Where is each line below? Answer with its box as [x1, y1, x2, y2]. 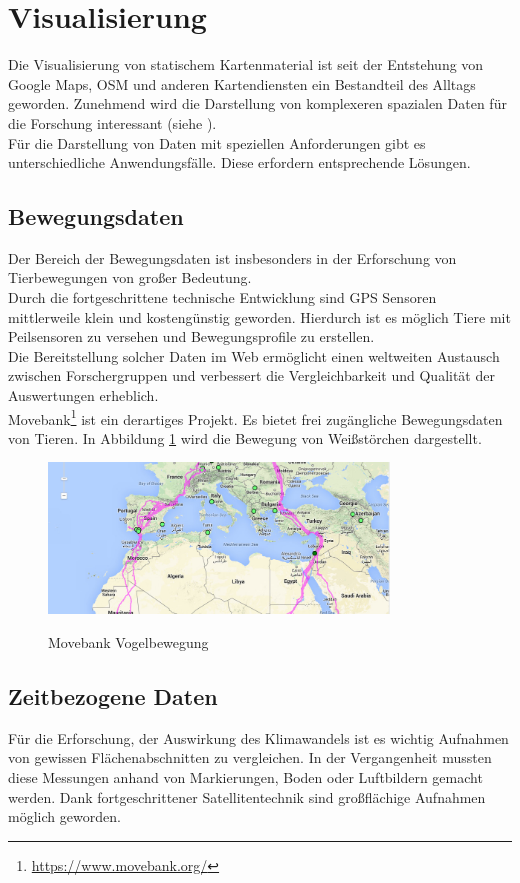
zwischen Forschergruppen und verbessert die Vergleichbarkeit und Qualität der [8, 365, 495, 386]
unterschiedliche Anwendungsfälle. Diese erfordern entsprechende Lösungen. [8, 152, 471, 173]
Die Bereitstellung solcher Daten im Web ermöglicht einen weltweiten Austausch [8, 345, 500, 366]
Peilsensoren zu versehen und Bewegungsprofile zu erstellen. [8, 326, 375, 347]
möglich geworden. [8, 806, 121, 827]
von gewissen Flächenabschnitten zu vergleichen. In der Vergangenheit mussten [8, 747, 492, 768]
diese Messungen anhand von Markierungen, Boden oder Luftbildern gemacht [8, 767, 483, 788]
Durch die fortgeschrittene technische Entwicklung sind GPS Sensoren [8, 287, 437, 308]
